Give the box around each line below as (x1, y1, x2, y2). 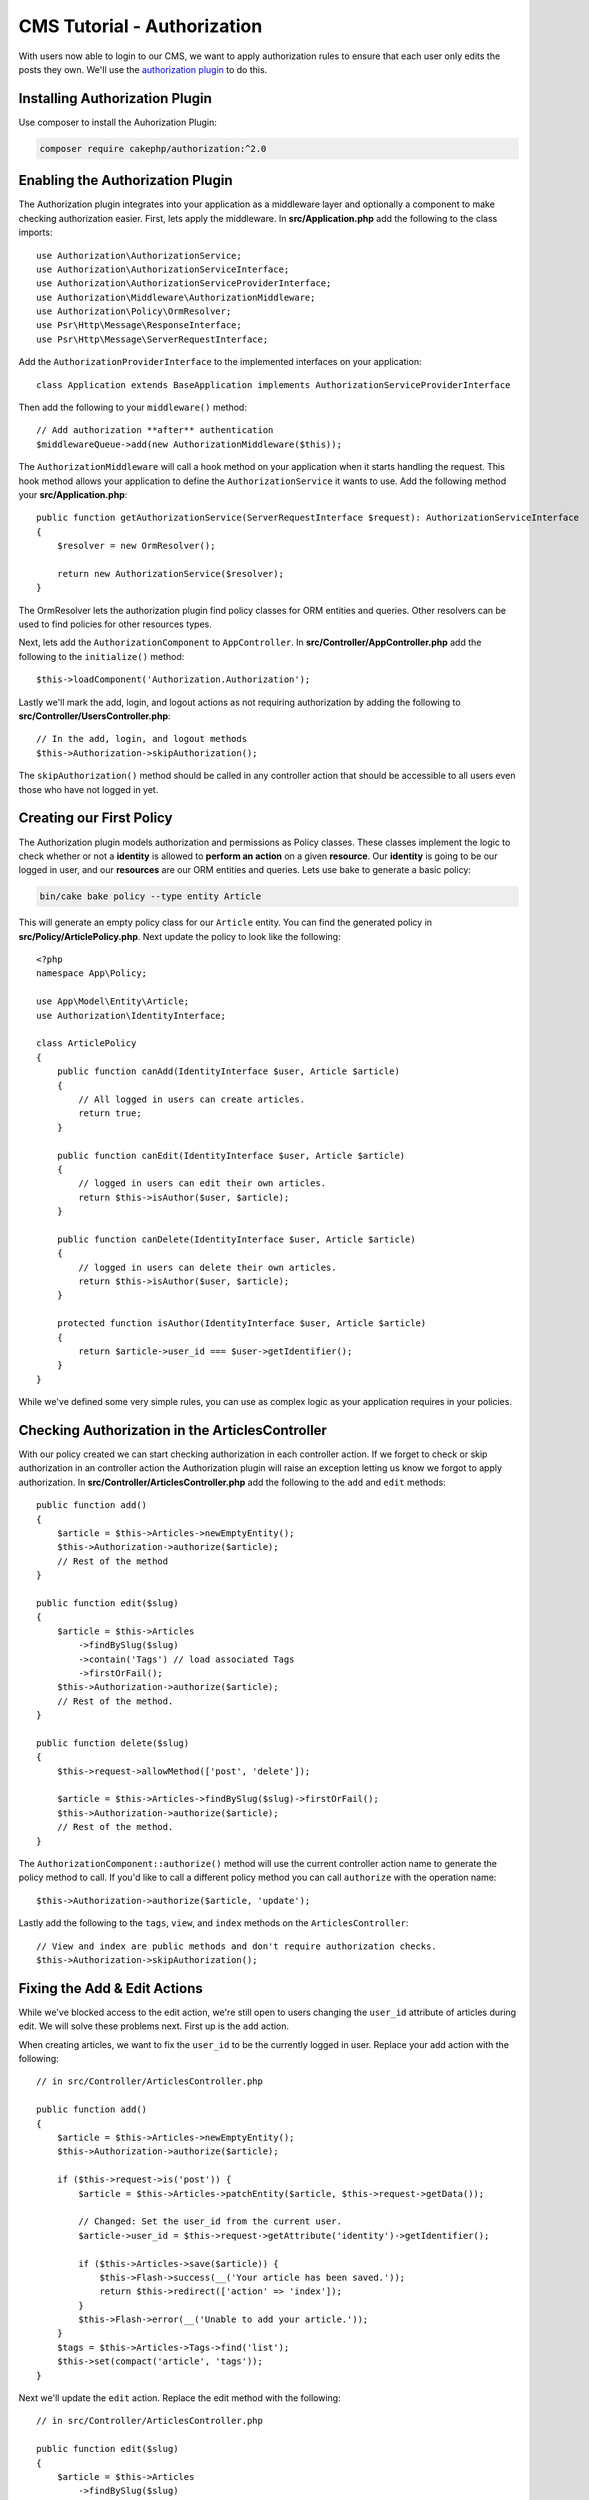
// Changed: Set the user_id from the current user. (78, 2216, 342, 2227)
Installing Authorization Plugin (18, 90, 212, 107)
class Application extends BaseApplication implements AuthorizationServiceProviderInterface (36, 379, 511, 390)
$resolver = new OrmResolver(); (56, 540, 216, 552)
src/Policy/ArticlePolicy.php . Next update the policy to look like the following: (18, 930, 341, 942)
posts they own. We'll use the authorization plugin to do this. (18, 63, 268, 75)
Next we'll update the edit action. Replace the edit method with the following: (18, 2392, 341, 2404)
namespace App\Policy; (36, 968, 148, 979)
